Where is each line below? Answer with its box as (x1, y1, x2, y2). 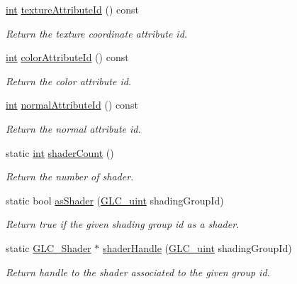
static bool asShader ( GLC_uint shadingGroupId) (6, 192, 224, 207)
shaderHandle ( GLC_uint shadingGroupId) (102, 240, 292, 255)
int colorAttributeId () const (6, 50, 129, 65)
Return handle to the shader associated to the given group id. (6, 264, 270, 279)
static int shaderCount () (6, 145, 114, 160)
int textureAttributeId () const (6, 2, 140, 16)
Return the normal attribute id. (6, 121, 141, 136)
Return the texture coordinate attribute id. (6, 26, 188, 40)
